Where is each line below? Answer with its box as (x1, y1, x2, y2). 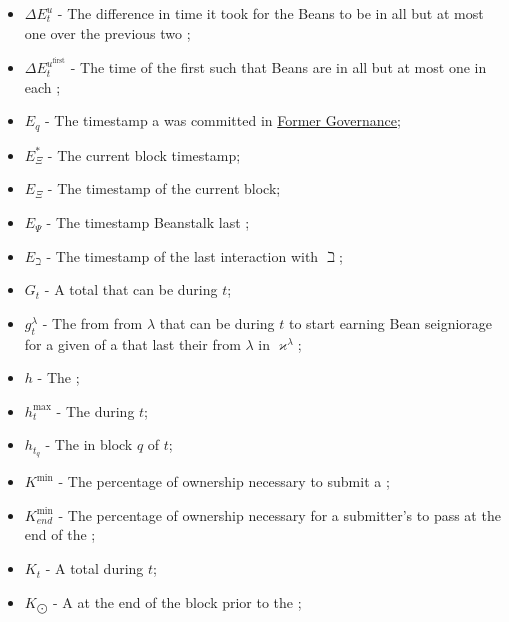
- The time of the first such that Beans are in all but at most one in (70, 57, 487, 78)
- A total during (45, 558, 144, 579)
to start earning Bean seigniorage (288, 312, 493, 333)
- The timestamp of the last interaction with (46, 245, 319, 266)
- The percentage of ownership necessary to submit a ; (58, 471, 390, 492)
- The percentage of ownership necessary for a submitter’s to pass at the (58, 504, 501, 525)
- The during (56, 400, 135, 421)
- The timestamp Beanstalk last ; (46, 212, 250, 233)
